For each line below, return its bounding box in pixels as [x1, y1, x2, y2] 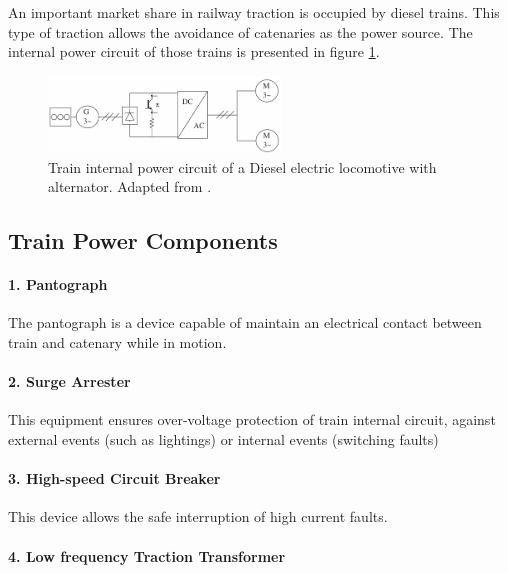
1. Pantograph [8, 274, 108, 295]
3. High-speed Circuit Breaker [8, 468, 221, 489]
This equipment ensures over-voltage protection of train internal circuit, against [8, 409, 496, 430]
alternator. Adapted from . [48, 176, 212, 197]
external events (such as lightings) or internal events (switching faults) [8, 429, 439, 450]
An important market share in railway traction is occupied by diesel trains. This [8, 2, 500, 22]
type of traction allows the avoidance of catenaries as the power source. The [8, 21, 473, 42]
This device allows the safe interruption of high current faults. [8, 506, 388, 527]
